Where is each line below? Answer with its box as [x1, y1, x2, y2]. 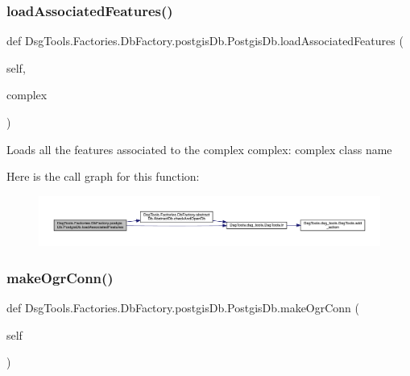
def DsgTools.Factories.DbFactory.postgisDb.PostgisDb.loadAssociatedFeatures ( [6, 32, 404, 49]
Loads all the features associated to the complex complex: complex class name [6, 140, 392, 157]
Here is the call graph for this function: [6, 168, 200, 185]
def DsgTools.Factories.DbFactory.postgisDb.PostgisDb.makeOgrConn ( [6, 299, 360, 316]
